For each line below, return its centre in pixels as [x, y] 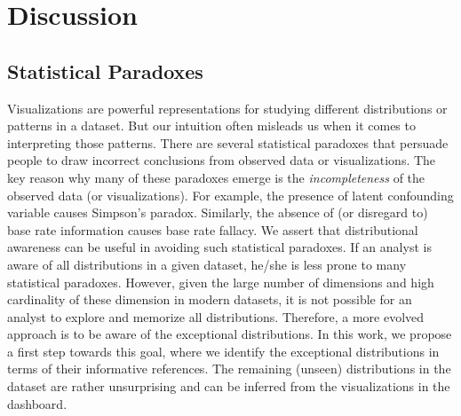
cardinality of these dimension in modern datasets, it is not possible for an [210, 299]
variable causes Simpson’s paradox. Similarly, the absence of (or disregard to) [218, 212]
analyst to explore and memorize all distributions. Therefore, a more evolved [216, 316]
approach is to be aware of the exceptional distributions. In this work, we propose [230, 334]
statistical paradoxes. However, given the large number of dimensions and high [221, 282]
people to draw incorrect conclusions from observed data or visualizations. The [222, 160]
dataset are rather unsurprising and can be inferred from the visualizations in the [229, 386]
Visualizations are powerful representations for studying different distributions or [227, 108]
